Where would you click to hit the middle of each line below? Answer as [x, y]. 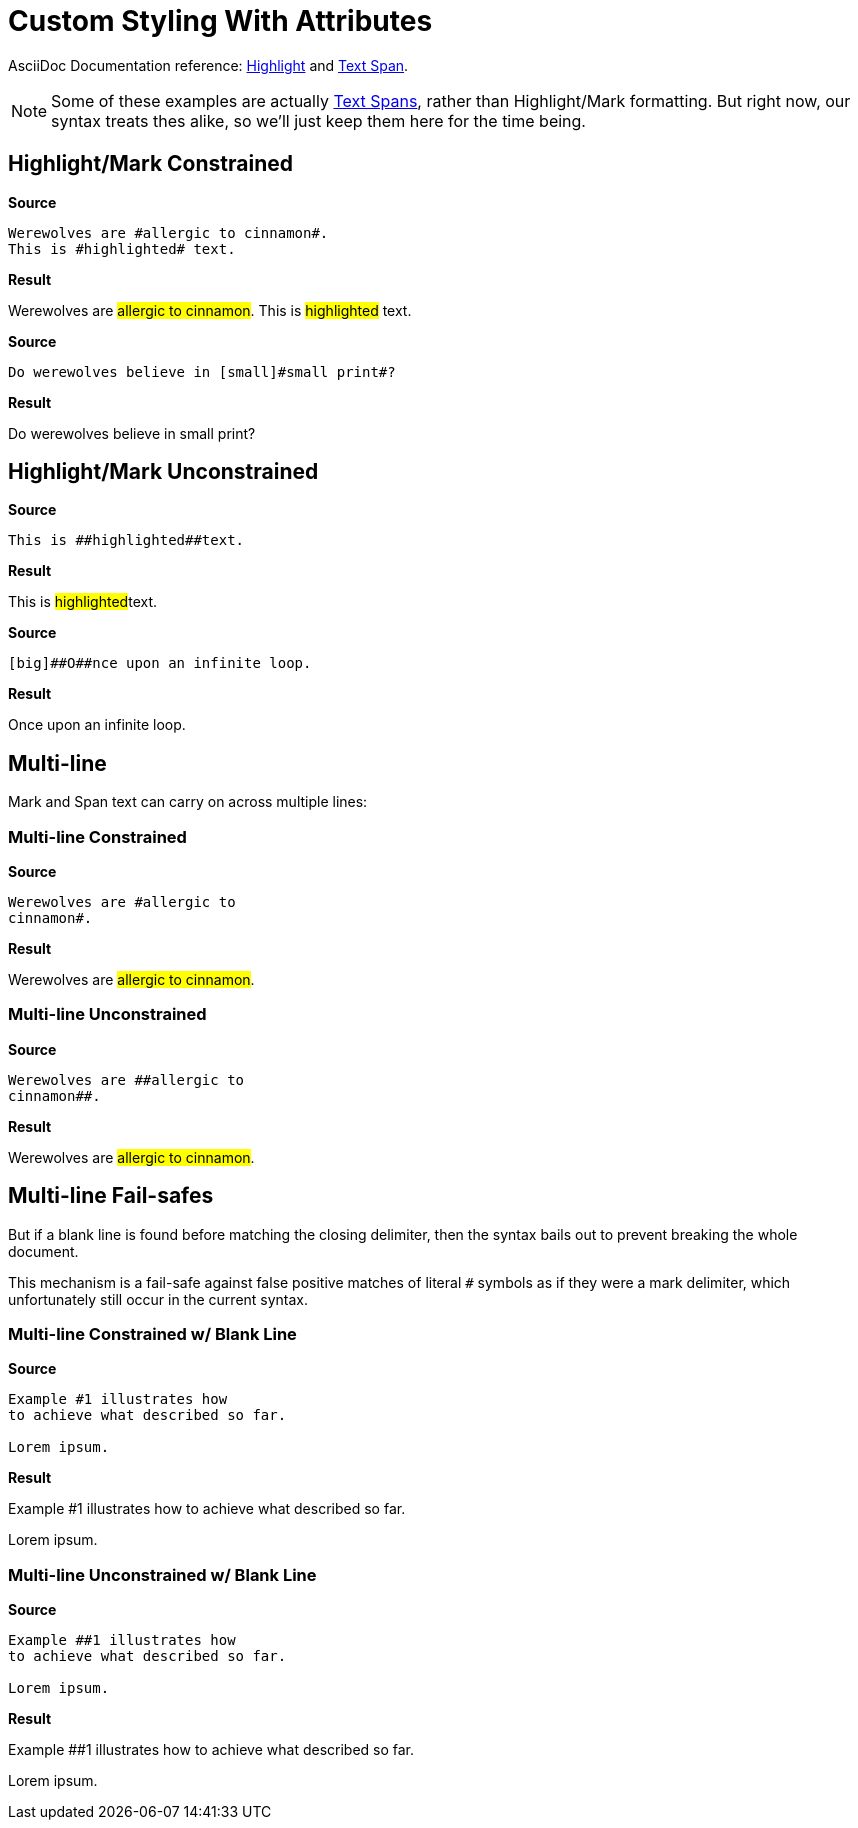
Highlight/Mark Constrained [150, 164]
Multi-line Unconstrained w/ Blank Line [162, 1574]
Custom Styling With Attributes [220, 21]
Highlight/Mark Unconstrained [163, 472]
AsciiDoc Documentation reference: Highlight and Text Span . [208, 65]
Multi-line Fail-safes [111, 1196]
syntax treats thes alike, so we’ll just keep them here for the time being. [318, 120]
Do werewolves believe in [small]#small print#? [202, 371]
